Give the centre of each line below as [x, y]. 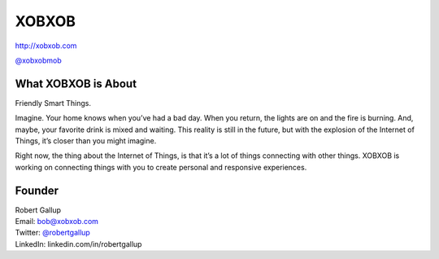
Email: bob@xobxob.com [57, 222]
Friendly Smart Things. [53, 103]
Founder [37, 190]
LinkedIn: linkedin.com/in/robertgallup [78, 244]
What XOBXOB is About [76, 83]
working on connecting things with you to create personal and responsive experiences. [161, 167]
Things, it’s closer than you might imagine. [86, 141]
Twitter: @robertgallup [53, 233]
